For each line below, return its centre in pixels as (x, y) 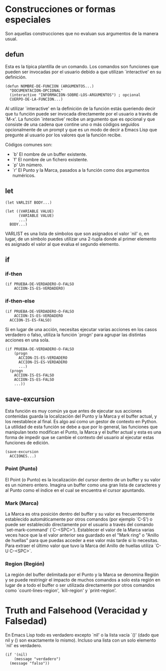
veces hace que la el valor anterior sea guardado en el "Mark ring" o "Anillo (82, 535)
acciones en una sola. (28, 340)
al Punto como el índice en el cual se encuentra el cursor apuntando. (75, 490)
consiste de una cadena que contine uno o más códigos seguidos (72, 124)
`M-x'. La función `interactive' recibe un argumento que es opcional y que (80, 119)
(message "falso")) (30, 664)
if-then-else (20, 301)
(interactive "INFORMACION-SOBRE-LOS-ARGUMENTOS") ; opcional (75, 95)
